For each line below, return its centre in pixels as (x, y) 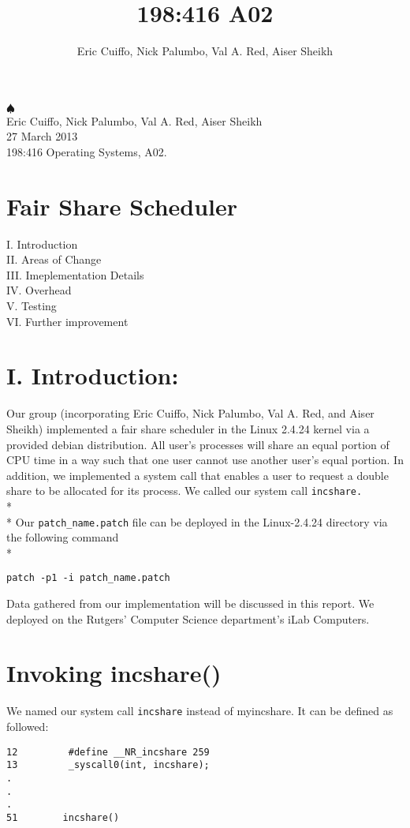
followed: (28, 726)
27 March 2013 (42, 136)
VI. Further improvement (67, 321)
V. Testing (32, 305)
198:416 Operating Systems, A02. (87, 151)
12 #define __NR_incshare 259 (108, 752)
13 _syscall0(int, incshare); (108, 765)
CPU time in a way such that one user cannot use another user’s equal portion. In (205, 460)
